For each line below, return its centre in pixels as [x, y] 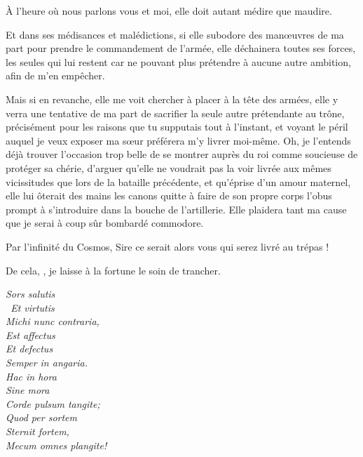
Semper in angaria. [47, 363]
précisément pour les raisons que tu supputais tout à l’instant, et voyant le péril [177, 127]
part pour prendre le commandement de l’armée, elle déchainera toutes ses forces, [181, 48]
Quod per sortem [41, 417]
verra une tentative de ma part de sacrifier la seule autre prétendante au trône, [175, 113]
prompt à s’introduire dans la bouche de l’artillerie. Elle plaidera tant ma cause [176, 209]
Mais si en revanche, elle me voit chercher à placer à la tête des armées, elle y [172, 99]
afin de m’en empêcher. [55, 75]
